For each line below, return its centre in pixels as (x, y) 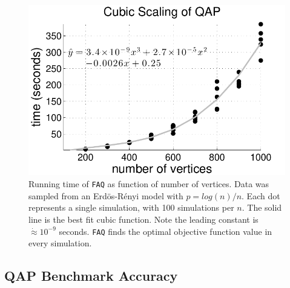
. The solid (262, 207)
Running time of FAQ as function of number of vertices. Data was (149, 184)
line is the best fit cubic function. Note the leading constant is (143, 219)
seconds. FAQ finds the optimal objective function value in (166, 231)
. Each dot (261, 195)
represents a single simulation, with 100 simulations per (131, 207)
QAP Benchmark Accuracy (91, 276)
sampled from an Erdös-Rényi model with (106, 195)
